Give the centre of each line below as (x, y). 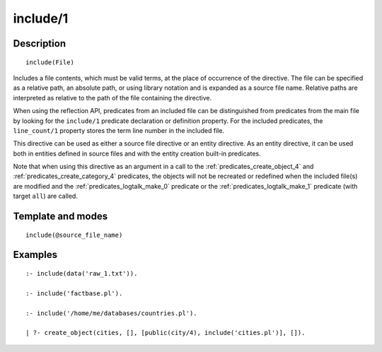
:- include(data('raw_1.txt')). (82, 274)
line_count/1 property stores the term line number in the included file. (119, 130)
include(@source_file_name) (74, 235)
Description (40, 43)
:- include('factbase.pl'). (74, 293)
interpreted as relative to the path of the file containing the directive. (112, 98)
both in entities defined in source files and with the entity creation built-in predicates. (137, 153)
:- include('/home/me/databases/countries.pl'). (111, 313)
